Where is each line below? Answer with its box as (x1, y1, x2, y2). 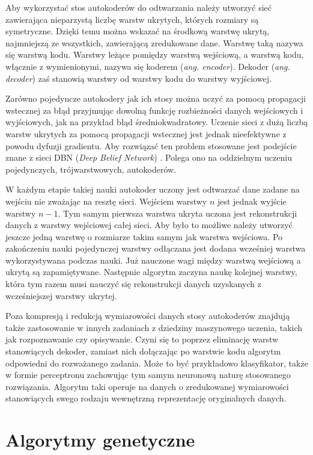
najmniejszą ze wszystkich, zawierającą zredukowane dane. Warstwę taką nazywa (5, 36, 303, 49)
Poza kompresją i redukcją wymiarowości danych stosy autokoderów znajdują (5, 309, 290, 322)
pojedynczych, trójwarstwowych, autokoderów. (5, 162, 177, 175)
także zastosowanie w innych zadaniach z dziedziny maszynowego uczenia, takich (5, 321, 303, 333)
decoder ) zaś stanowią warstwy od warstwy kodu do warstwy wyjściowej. (5, 72, 272, 84)
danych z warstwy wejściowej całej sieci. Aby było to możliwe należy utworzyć (5, 218, 293, 231)
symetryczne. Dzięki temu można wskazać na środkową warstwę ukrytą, (5, 25, 270, 37)
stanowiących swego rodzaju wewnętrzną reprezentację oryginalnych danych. (5, 392, 287, 404)
